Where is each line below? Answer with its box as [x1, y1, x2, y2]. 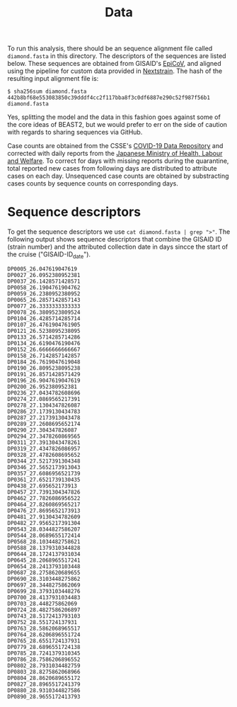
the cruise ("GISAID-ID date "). [7, 250, 91, 260]
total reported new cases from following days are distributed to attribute [7, 164, 217, 173]
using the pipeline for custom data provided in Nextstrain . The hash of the [7, 67, 223, 75]
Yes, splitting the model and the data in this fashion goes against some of [7, 113, 221, 121]
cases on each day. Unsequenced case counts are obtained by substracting [7, 171, 229, 181]
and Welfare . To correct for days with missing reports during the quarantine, [7, 157, 229, 165]
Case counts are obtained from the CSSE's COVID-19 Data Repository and [7, 142, 224, 150]
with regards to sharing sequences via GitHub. [7, 128, 143, 137]
